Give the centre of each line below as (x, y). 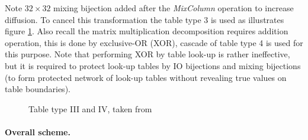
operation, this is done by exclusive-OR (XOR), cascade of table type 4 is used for (154, 42)
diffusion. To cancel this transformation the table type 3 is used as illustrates (145, 19)
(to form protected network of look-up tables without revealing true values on (146, 77)
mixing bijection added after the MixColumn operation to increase (174, 8)
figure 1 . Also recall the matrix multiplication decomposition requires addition (147, 31)
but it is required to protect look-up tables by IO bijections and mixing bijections (153, 65)
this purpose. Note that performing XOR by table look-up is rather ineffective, (147, 54)
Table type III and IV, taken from (90, 108)
